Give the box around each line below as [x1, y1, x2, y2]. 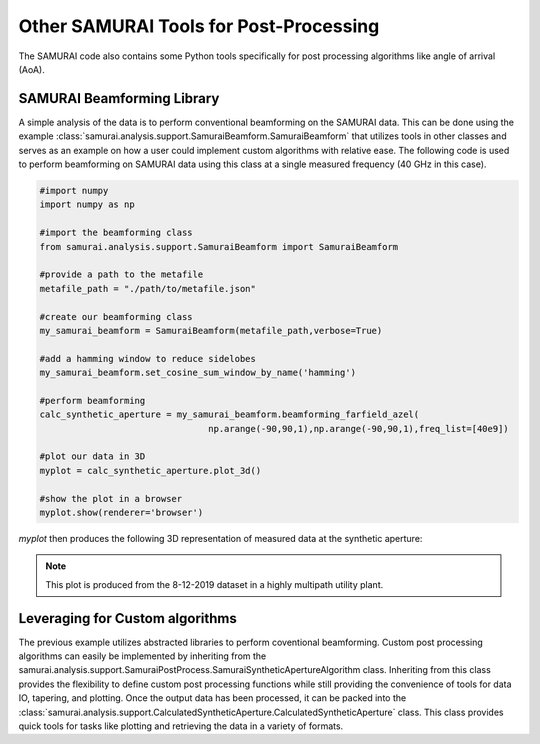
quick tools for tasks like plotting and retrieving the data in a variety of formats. [18, 720, 344, 732]
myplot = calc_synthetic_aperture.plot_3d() [39, 465, 262, 476]
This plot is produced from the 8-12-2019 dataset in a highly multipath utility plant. [45, 578, 384, 590]
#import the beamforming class [39, 227, 194, 239]
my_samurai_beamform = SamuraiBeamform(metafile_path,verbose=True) [39, 325, 383, 336]
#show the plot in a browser [39, 493, 183, 504]
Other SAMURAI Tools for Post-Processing [18, 15, 380, 37]
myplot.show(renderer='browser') [39, 506, 204, 518]
